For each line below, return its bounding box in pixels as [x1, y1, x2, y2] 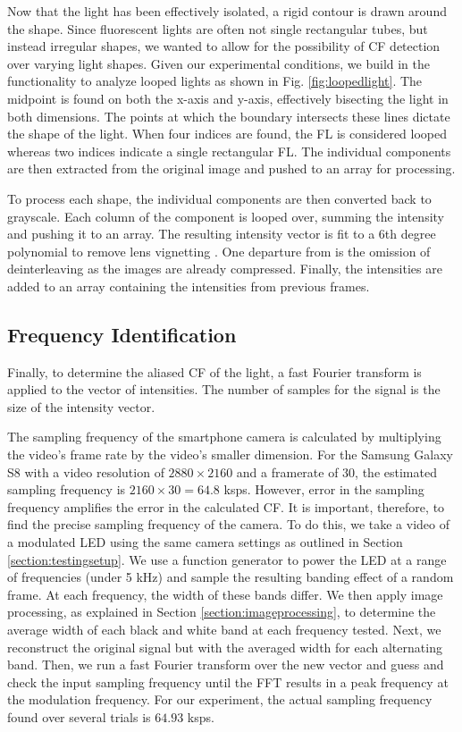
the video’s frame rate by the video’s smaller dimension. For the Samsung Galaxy [7, 445, 453, 464]
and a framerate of [236, 462, 339, 481]
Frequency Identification [7, 320, 237, 348]
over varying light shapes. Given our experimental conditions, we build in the [7, 54, 431, 72]
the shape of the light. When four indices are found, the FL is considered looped [7, 124, 448, 143]
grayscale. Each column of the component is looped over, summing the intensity [7, 206, 445, 225]
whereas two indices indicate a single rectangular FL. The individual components [7, 141, 451, 160]
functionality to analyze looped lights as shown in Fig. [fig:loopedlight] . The [7, 72, 423, 90]
